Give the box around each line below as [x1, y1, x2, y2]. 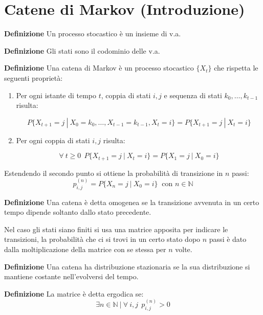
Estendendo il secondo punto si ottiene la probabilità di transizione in [4, 167, 223, 178]
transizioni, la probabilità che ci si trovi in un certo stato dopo [4, 234, 201, 244]
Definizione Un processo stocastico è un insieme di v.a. [4, 28, 181, 39]
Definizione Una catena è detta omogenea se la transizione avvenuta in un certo [4, 196, 259, 207]
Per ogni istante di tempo [16, 89, 97, 100]
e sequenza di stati [164, 89, 222, 100]
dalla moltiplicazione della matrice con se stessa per [4, 243, 166, 254]
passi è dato [209, 234, 247, 244]
